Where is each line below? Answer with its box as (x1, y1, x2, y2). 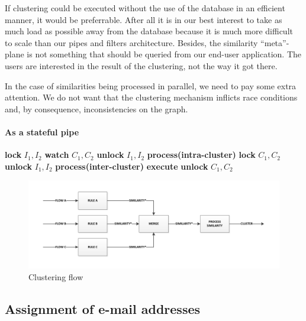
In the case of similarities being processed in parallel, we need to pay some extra (5, 79, 297, 92)
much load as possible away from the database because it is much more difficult (5, 25, 293, 37)
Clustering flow (28, 270, 83, 283)
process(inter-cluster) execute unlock (55, 160, 208, 172)
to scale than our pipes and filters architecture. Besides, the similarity (5, 36, 258, 48)
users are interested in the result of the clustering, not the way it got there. (5, 59, 278, 72)
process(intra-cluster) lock (147, 148, 256, 161)
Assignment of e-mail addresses (5, 299, 201, 317)
